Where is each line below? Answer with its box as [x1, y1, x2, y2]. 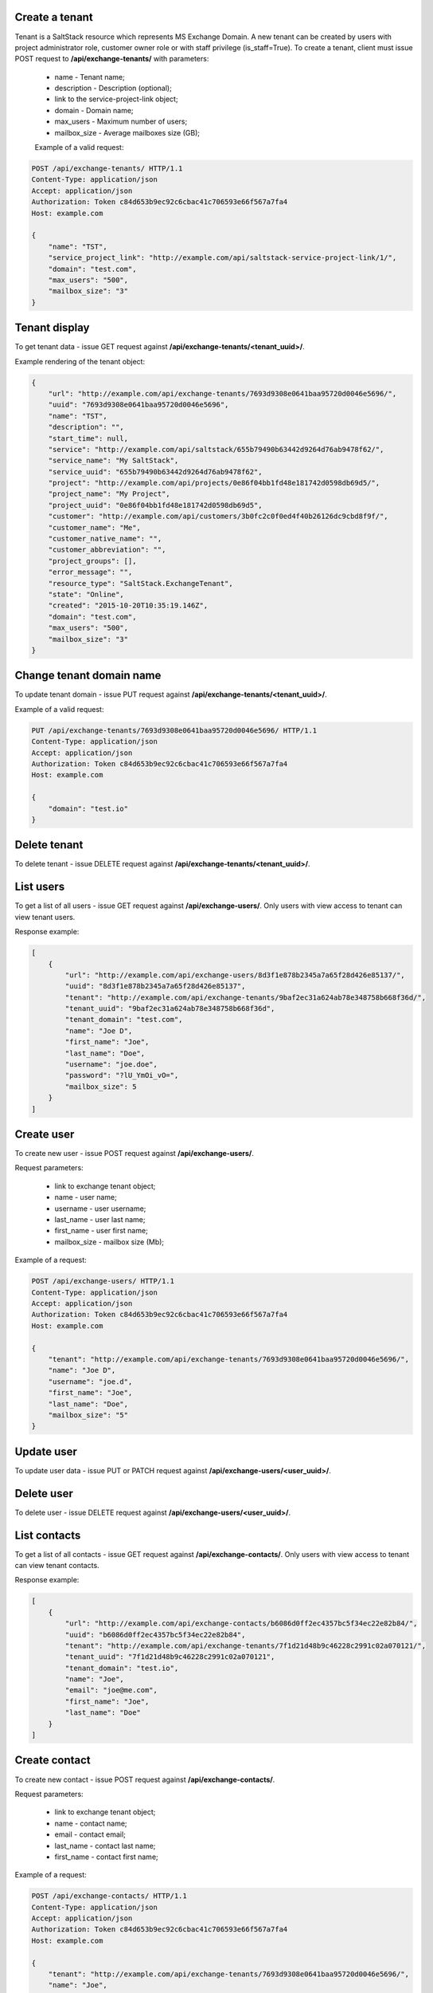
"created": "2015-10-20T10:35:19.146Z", [48, 601, 209, 610]
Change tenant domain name [14, 669, 162, 682]
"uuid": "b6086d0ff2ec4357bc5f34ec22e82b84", [64, 1630, 246, 1639]
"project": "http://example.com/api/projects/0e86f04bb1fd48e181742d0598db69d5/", [48, 478, 380, 488]
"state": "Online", [48, 590, 125, 599]
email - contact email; [54, 1830, 127, 1839]
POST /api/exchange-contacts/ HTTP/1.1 [31, 1892, 187, 1901]
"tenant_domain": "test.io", [64, 1663, 179, 1673]
